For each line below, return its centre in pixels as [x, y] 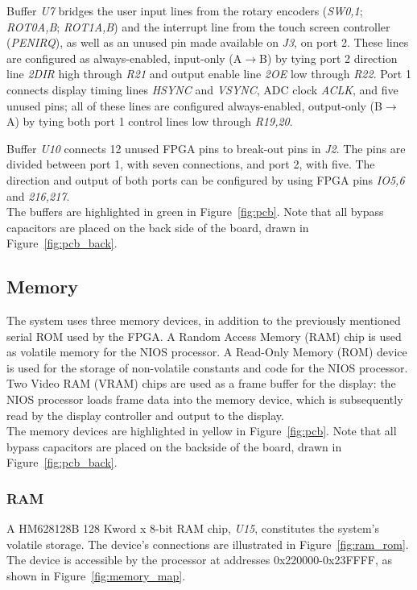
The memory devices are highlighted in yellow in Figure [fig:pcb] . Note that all [202, 431]
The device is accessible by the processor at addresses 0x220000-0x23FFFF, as [200, 560]
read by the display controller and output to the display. [145, 415]
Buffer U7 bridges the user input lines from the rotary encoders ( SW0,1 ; [185, 10]
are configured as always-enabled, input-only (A [124, 58]
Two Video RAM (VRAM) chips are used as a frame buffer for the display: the [201, 383]
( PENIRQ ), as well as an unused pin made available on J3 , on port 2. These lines [208, 42]
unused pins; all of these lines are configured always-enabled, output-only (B [194, 105]
